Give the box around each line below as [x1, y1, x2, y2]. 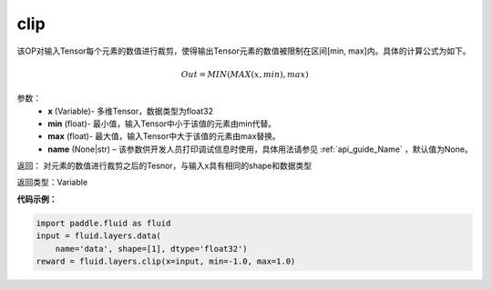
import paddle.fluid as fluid [36, 218, 171, 228]
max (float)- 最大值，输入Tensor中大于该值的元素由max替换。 [47, 131, 282, 142]
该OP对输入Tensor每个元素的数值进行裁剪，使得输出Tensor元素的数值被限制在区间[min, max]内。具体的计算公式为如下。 [16, 45, 471, 56]
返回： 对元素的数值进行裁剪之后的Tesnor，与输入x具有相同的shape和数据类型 [16, 160, 313, 172]
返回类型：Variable [16, 177, 88, 188]
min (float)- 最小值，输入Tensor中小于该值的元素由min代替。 [47, 118, 277, 129]
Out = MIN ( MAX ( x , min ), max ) [180, 69, 309, 79]
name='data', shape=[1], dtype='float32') [55, 244, 248, 254]
